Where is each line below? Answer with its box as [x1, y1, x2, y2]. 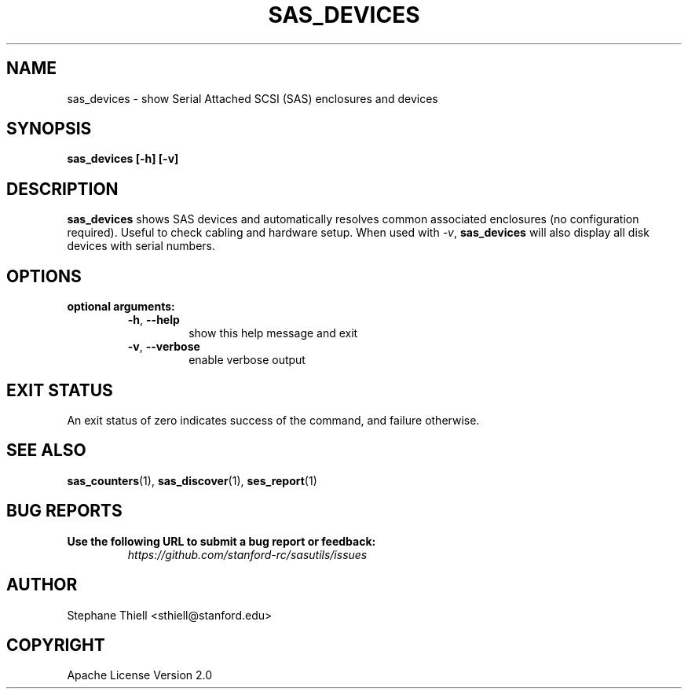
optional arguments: [67, 300, 175, 314]
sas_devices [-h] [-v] [67, 152, 179, 166]
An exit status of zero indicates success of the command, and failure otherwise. [67, 413, 480, 427]
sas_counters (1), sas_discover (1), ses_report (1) [67, 473, 317, 487]
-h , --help [127, 313, 180, 327]
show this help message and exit [188, 326, 358, 340]
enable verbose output [188, 353, 306, 367]
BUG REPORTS [6, 501, 123, 521]
